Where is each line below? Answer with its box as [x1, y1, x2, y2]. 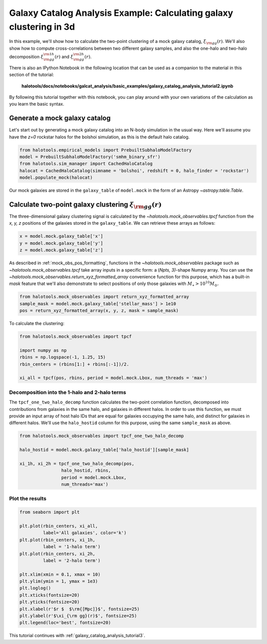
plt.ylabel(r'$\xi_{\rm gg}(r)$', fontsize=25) [19, 613, 137, 619]
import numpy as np [19, 347, 67, 353]
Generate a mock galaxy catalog [9, 114, 111, 122]
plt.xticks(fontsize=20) [19, 592, 80, 598]
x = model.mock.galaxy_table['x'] [19, 234, 103, 239]
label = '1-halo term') [43, 544, 101, 550]
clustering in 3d [9, 21, 75, 32]
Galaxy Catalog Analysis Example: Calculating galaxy [9, 7, 233, 18]
